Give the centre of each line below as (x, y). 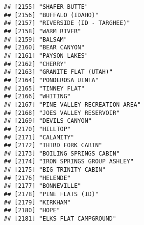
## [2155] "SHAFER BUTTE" (46, 7)
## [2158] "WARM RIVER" (43, 31)
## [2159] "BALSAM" (36, 39)
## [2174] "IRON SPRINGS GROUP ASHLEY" (69, 162)
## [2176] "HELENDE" (37, 178)
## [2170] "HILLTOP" (37, 129)
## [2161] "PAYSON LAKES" (46, 56)
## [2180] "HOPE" (32, 211)
